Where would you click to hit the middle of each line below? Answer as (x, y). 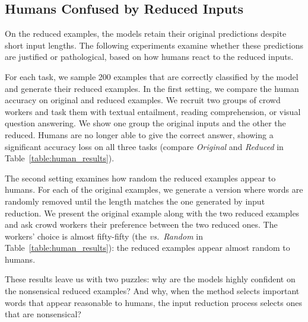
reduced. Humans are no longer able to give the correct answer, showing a (139, 134)
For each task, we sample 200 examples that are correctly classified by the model (152, 76)
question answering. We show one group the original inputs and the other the (145, 123)
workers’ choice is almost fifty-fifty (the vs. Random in (104, 236)
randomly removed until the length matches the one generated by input (135, 201)
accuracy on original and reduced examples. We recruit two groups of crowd (143, 100)
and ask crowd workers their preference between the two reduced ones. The (141, 224)
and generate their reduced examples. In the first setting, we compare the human (152, 88)
